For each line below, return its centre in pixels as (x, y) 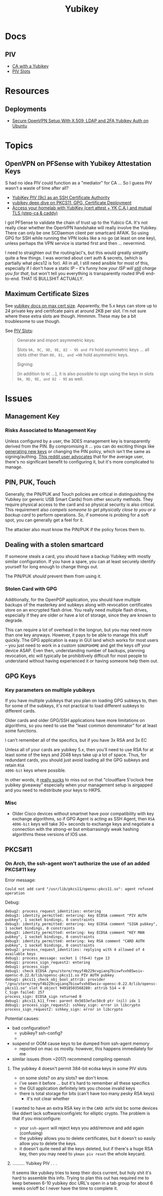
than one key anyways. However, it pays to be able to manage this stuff (76, 635)
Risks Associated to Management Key (51, 430)
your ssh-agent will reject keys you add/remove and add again (81, 1128)
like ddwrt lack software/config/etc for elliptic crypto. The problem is (81, 1114)
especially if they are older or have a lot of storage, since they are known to (81, 615)
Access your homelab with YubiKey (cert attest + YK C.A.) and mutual (82, 208)
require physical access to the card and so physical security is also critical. (80, 504)
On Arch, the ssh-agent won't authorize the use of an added (77, 863)
